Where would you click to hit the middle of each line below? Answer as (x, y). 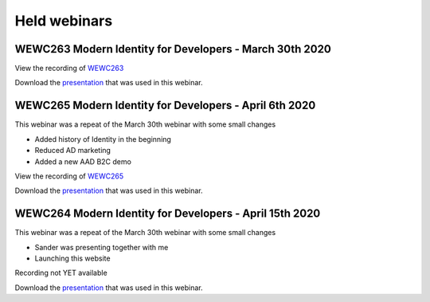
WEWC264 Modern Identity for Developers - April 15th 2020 (168, 214)
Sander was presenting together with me (102, 247)
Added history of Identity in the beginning (103, 139)
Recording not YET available (61, 273)
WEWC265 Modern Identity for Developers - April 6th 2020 (165, 106)
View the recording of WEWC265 (69, 176)
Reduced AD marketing (73, 151)
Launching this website (72, 258)
